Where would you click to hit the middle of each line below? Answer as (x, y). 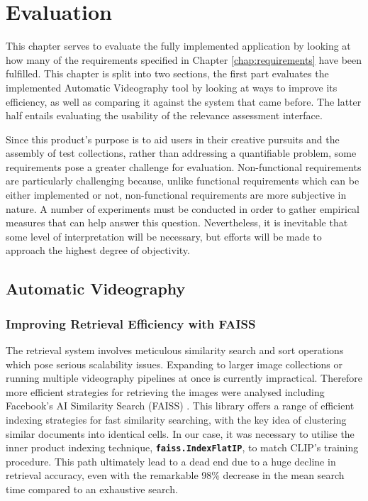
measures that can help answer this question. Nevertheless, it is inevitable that (177, 222)
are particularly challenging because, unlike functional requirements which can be (183, 181)
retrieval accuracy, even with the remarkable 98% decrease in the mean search (175, 475)
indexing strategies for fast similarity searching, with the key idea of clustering (176, 419)
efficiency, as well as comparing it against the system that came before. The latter (184, 101)
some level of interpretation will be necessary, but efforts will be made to (164, 236)
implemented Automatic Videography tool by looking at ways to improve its (172, 87)
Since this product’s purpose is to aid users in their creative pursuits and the (173, 139)
